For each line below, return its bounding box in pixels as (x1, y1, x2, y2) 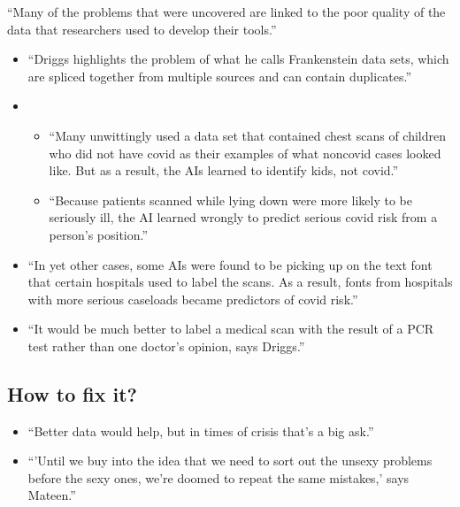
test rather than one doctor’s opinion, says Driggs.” (27, 336, 305, 355)
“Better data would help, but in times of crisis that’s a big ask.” (27, 421, 374, 440)
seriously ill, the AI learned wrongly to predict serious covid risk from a (49, 208, 438, 227)
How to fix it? (7, 380, 137, 407)
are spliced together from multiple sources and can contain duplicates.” (27, 66, 412, 85)
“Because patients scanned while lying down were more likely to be (49, 190, 412, 209)
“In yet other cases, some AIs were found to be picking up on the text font (27, 255, 433, 273)
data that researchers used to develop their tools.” (7, 19, 277, 38)
